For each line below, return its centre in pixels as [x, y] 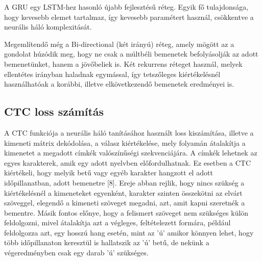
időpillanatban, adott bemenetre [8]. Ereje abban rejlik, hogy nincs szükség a [124, 182]
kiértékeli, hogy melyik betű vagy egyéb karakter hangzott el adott [109, 173]
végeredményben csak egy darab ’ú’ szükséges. [76, 253]
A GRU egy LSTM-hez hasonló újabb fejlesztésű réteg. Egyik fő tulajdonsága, [126, 7]
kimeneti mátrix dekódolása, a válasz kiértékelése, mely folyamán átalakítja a [125, 142]
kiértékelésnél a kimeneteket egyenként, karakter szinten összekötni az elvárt [123, 192]
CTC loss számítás [54, 111]
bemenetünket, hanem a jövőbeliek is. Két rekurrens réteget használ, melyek [123, 63]
